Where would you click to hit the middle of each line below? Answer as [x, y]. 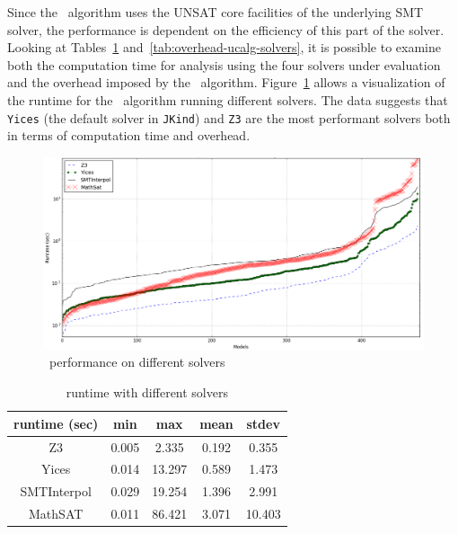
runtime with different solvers [147, 392]
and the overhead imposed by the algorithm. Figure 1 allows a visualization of [226, 82]
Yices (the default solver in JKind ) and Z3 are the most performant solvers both [229, 117]
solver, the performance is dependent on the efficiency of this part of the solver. [226, 29]
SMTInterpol [56, 491]
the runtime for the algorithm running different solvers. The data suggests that [228, 99]
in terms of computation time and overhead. [129, 135]
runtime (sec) [56, 423]
